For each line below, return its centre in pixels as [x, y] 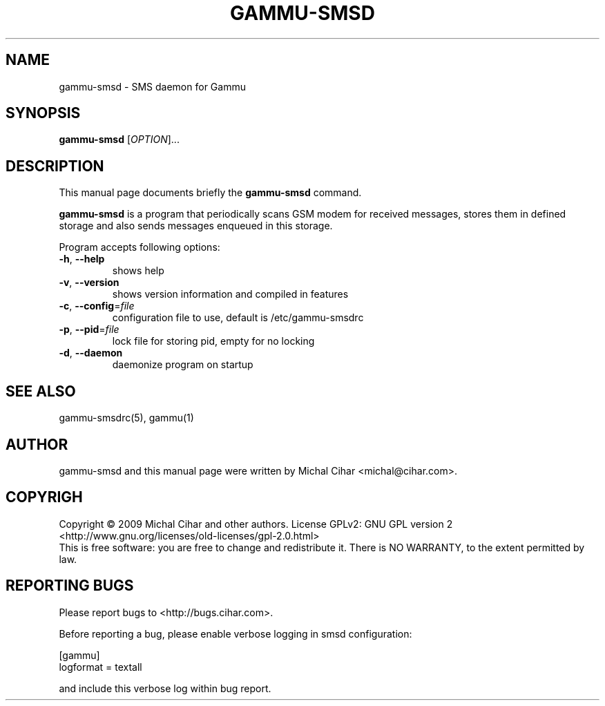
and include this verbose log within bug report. [165, 688]
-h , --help [82, 259]
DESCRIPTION [55, 166]
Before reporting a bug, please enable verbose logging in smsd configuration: [236, 633]
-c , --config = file [97, 306]
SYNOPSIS [43, 113]
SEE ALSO [41, 391]
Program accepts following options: [140, 247]
